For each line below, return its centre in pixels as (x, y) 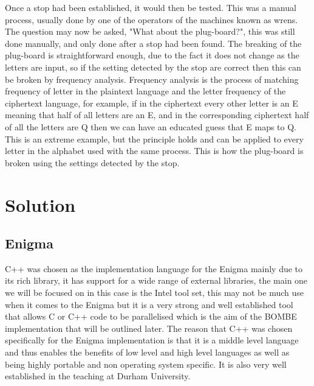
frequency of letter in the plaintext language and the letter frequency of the (145, 91)
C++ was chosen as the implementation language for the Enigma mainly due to (154, 268)
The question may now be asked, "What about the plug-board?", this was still (150, 31)
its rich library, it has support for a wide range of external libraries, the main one (156, 280)
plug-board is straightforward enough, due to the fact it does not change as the (152, 55)
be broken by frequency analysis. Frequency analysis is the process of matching (152, 79)
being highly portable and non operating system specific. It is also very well (146, 364)
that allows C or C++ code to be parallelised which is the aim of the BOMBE (151, 316)
